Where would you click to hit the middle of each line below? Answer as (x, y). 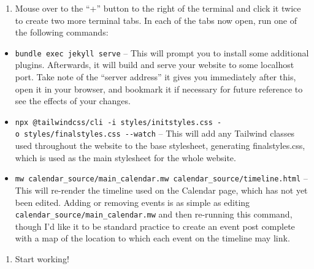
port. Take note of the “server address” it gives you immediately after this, (155, 77)
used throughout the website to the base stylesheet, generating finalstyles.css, (160, 146)
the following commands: (62, 32)
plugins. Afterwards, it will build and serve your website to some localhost (155, 65)
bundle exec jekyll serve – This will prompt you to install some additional (162, 52)
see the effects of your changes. (73, 101)
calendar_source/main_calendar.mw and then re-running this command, (154, 214)
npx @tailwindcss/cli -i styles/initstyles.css (114, 122)
